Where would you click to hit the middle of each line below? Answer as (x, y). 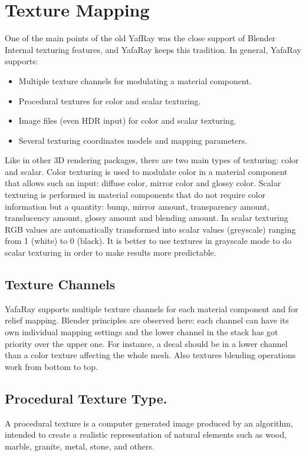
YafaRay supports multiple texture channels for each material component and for (152, 308)
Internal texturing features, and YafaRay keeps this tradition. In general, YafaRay (153, 49)
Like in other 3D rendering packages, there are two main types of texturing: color (152, 160)
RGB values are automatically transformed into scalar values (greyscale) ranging (150, 229)
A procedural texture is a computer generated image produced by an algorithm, (149, 423)
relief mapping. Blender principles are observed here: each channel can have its (147, 320)
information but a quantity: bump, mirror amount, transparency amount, (137, 206)
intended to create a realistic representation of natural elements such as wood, (146, 434)
